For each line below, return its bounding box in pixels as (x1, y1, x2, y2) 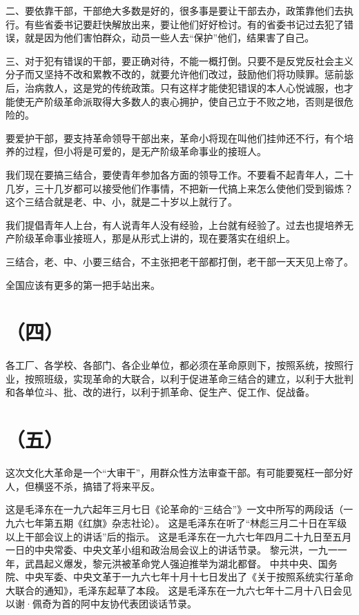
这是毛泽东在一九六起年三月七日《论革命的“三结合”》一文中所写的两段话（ (6, 502, 344, 516)
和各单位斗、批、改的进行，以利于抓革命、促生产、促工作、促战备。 (6, 385, 315, 399)
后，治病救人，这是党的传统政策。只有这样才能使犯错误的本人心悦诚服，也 (6, 80, 344, 94)
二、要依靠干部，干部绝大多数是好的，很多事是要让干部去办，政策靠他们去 (6, 3, 344, 17)
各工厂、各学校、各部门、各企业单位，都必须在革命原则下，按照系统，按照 (6, 358, 344, 372)
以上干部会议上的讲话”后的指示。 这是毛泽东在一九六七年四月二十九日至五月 (6, 529, 352, 543)
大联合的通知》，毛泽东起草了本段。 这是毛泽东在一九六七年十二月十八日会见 (6, 583, 352, 597)
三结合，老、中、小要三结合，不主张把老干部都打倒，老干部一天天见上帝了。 (6, 254, 353, 268)
